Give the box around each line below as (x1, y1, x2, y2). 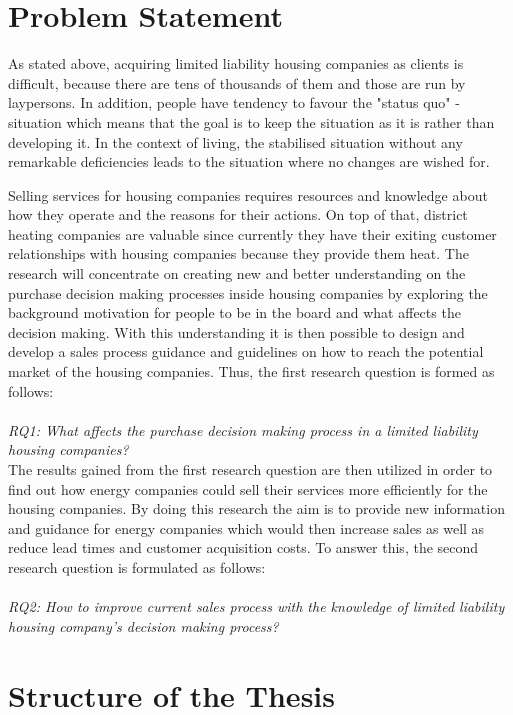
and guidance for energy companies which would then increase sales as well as (8, 517, 485, 538)
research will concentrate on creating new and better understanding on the (8, 263, 466, 284)
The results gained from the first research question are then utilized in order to (8, 459, 493, 479)
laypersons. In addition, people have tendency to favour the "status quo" (8, 92, 451, 113)
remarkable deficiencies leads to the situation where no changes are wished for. (8, 151, 490, 172)
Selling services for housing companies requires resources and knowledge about (8, 184, 488, 205)
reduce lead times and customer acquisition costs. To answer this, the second (8, 537, 479, 558)
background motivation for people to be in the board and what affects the (8, 302, 461, 323)
